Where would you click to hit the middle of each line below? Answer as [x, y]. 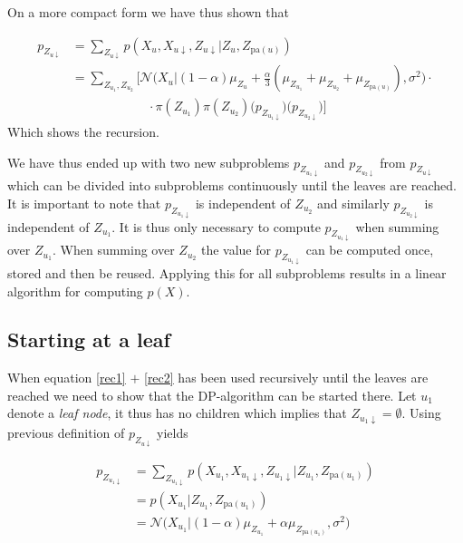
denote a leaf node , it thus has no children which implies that [177, 413]
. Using [421, 413]
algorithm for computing [75, 291]
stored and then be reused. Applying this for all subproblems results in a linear [227, 272]
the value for [236, 250]
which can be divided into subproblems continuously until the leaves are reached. [232, 185]
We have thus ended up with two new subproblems [149, 162]
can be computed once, [370, 250]
